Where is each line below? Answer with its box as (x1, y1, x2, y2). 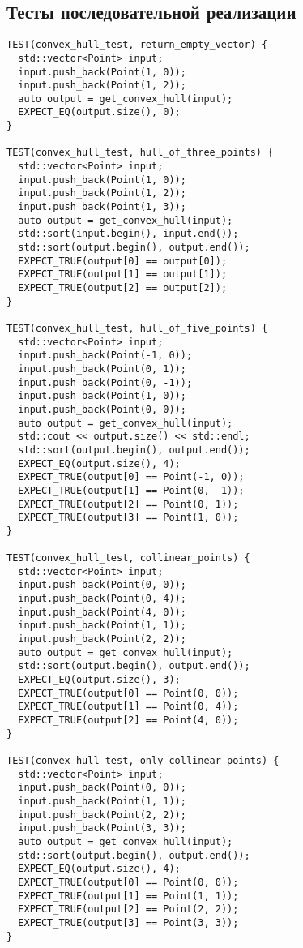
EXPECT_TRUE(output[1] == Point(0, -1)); (18, 484, 245, 496)
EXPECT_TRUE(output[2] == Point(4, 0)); (18, 714, 239, 727)
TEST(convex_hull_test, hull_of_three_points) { (6, 147, 274, 159)
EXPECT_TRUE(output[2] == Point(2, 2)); (18, 903, 239, 916)
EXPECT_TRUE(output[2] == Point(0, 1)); (18, 498, 239, 510)
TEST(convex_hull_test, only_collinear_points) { (6, 754, 280, 766)
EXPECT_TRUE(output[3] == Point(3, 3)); (18, 916, 239, 929)
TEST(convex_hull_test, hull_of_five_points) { (6, 322, 268, 334)
